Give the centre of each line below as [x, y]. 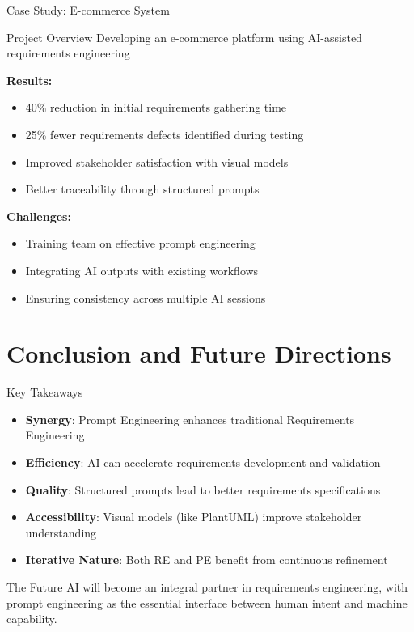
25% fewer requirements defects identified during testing [165, 134]
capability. [32, 619]
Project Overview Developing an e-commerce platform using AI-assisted [184, 37]
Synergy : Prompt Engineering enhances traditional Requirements [190, 419]
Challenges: [39, 216]
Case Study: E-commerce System [88, 10]
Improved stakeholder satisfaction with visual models [157, 161]
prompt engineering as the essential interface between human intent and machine [207, 602]
